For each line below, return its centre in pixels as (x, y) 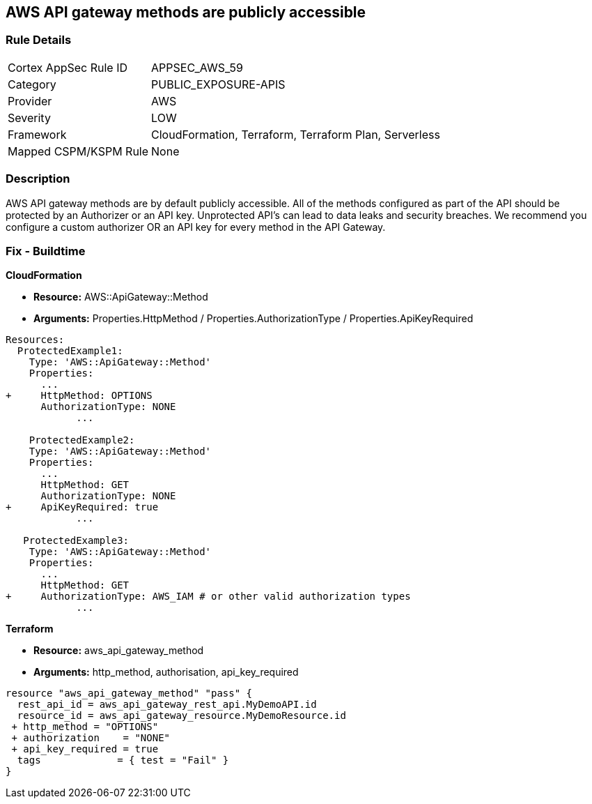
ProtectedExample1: (70, 351)
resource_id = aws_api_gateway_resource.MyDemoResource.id (181, 716)
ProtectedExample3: (76, 541)
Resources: (35, 340)
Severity (29, 117)
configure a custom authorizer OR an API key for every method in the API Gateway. (196, 227)
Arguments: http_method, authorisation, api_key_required (166, 672)
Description (38, 179)
